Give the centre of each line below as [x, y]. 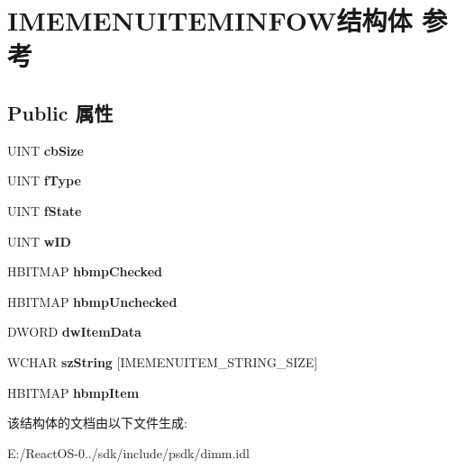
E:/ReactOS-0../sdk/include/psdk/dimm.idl [128, 452]
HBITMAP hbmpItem [73, 392]
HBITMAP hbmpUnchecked [92, 301]
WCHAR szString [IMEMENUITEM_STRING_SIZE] [163, 361]
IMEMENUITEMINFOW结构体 [210, 20]
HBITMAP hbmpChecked [85, 271]
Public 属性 [60, 112]
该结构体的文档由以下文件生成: [97, 423]
